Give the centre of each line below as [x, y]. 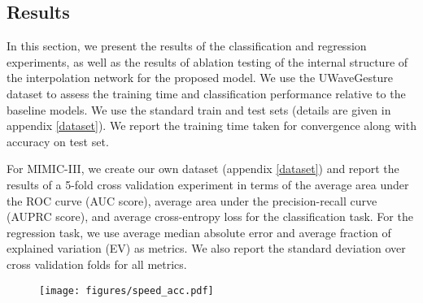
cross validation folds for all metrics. [97, 264]
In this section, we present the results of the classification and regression [187, 46]
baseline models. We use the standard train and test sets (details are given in [199, 109]
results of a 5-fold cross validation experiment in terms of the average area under [208, 184]
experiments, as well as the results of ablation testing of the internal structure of [207, 61]
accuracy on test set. [58, 141]
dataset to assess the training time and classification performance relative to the [206, 93]
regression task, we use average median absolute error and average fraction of [199, 232]
